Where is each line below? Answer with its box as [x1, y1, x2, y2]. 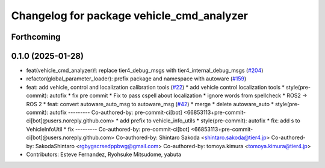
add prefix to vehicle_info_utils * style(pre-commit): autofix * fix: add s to [119, 117, 300, 124]
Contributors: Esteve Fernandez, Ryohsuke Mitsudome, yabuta [26, 151, 182, 158]
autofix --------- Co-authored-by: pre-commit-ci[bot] [49, 109, 183, 116]
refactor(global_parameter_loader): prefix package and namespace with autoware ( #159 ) [26, 75, 247, 82]
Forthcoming [11, 32, 61, 42]
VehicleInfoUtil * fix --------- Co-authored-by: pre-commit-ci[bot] [26, 125, 190, 133]
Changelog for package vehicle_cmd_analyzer [11, 9, 248, 22]
